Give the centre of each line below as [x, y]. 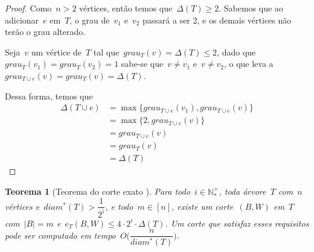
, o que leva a [248, 64]
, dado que [236, 52]
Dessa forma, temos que [49, 96]
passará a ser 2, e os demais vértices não [217, 20]
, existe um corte [203, 206]
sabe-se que [142, 64]
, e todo [119, 206]
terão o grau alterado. [45, 32]
